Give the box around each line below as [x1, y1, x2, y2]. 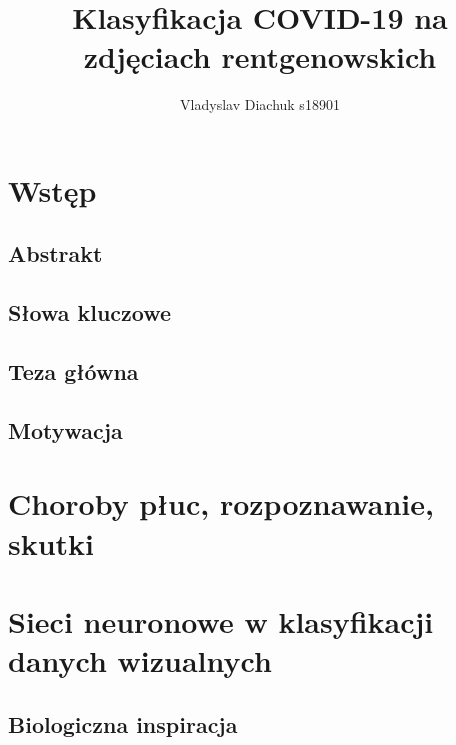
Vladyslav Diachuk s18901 [180, 94, 340, 115]
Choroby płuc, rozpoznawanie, [8, 483, 434, 524]
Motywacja [8, 414, 123, 445]
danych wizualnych [8, 640, 272, 681]
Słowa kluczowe [8, 297, 172, 328]
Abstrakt [8, 238, 103, 269]
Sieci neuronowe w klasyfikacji [8, 600, 434, 641]
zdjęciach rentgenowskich [83, 36, 437, 77]
